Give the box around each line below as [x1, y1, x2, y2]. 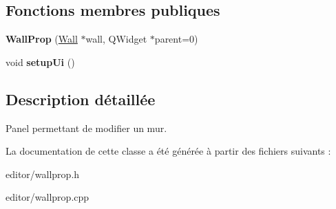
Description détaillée [6, 88, 156, 109]
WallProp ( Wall [6, 32, 78, 46]
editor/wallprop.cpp [6, 190, 90, 204]
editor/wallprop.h [6, 166, 80, 181]
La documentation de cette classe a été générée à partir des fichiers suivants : [6, 144, 331, 158]
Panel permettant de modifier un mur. [6, 120, 167, 135]
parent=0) [154, 32, 198, 46]
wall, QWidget [85, 32, 147, 46]
